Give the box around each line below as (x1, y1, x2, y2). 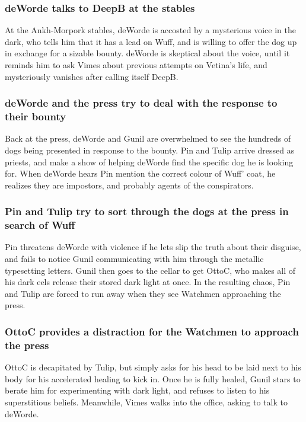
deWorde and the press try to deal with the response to (5, 95, 278, 110)
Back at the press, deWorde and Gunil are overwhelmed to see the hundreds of (5, 132, 291, 145)
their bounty (5, 109, 66, 124)
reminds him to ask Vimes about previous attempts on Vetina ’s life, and (5, 59, 267, 71)
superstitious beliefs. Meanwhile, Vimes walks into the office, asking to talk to (5, 395, 288, 408)
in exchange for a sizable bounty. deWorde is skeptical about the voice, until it (5, 47, 290, 59)
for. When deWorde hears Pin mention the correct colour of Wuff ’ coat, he (5, 167, 276, 180)
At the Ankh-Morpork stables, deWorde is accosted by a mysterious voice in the (5, 24, 296, 36)
